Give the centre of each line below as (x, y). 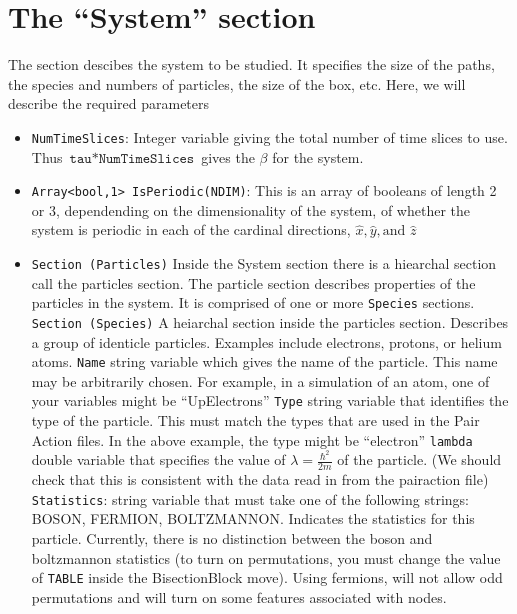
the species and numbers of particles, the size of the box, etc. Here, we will (237, 83)
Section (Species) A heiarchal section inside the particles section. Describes (270, 321)
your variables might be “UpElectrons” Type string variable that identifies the (270, 400)
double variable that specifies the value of (158, 459)
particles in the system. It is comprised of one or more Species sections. (253, 302)
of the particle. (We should (419, 459)
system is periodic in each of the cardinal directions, (191, 229)
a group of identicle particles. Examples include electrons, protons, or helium (266, 341)
